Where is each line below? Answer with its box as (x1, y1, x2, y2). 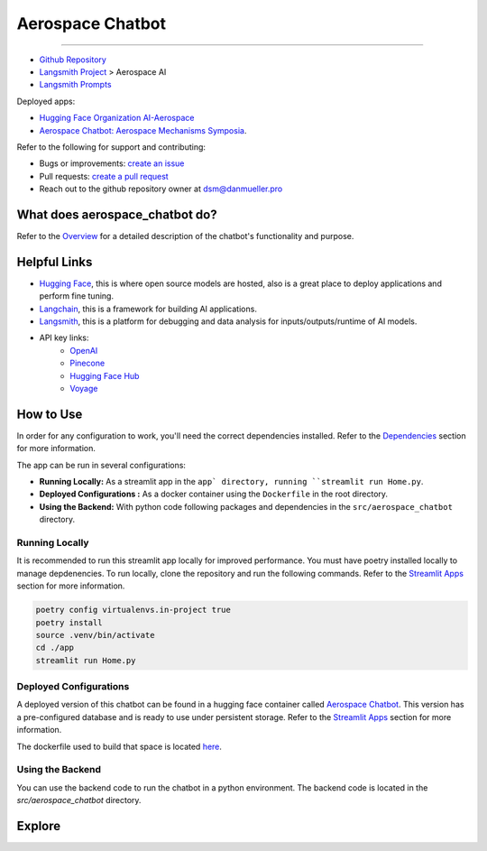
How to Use (16, 406, 83, 421)
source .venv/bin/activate (35, 630, 155, 640)
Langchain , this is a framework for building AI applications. (39, 303, 257, 314)
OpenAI (69, 345, 98, 356)
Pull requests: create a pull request (39, 171, 169, 181)
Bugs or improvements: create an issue (39, 158, 185, 169)
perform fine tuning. (39, 291, 115, 301)
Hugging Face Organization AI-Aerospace (39, 113, 195, 124)
